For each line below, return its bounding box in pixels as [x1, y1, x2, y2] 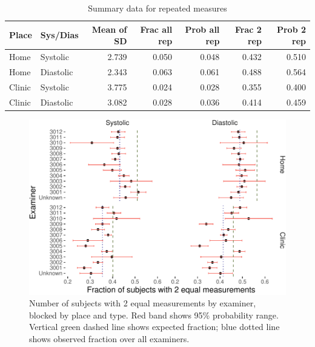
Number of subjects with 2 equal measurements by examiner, [29, 297, 256, 309]
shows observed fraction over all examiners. [29, 332, 190, 345]
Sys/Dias [40, 29, 79, 41]
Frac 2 [235, 22, 262, 35]
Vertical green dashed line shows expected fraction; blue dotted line [29, 320, 280, 333]
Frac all [140, 22, 173, 35]
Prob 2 [276, 22, 306, 35]
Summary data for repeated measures [88, 2, 227, 14]
